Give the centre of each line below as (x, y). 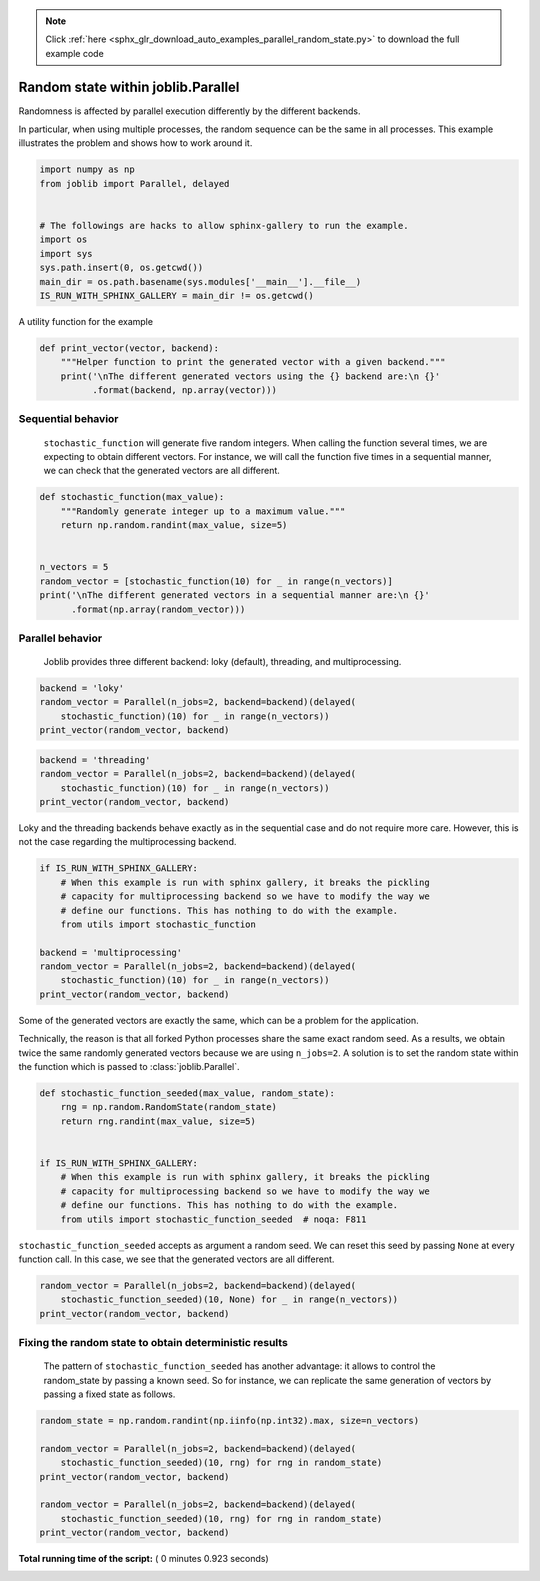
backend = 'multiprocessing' (111, 952)
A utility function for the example (86, 321)
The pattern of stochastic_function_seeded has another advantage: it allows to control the (239, 1366)
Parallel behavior (60, 638)
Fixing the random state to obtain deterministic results (153, 1343)
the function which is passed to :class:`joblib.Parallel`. (129, 1067)
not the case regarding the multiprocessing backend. (127, 842)
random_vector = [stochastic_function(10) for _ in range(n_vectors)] (216, 581)
